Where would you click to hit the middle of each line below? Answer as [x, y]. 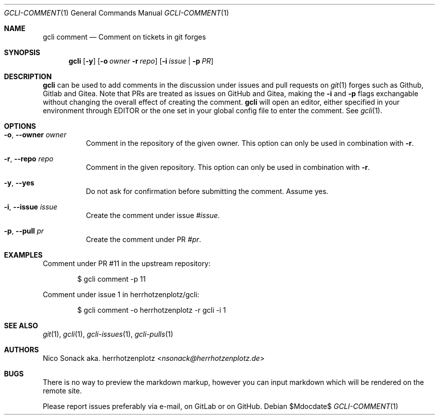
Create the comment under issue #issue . [153, 215]
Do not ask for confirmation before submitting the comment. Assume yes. [207, 191]
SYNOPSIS [22, 52]
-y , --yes [19, 183]
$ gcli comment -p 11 [112, 279]
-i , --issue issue [31, 207]
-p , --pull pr [24, 231]
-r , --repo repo [29, 159]
